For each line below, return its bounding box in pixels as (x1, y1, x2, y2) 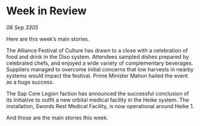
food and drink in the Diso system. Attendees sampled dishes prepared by (6, 53, 189, 60)
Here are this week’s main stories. (6, 35, 90, 42)
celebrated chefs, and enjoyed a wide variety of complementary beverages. (6, 59, 193, 67)
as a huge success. (6, 78, 54, 86)
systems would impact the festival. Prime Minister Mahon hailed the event (6, 72, 189, 79)
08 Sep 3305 (6, 24, 39, 31)
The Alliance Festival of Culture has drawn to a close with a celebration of (6, 46, 189, 54)
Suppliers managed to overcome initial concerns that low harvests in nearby (6, 65, 194, 73)
